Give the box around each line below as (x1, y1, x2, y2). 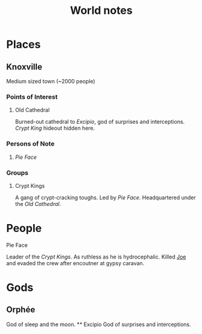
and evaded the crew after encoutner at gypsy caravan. (6, 259, 145, 266)
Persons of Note (6, 140, 55, 148)
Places (6, 37, 41, 51)
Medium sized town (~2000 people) (6, 78, 95, 85)
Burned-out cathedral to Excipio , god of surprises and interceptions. (14, 118, 185, 126)
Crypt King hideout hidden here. (14, 124, 95, 132)
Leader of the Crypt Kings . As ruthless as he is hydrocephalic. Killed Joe (6, 253, 186, 260)
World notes (70, 4, 133, 18)
